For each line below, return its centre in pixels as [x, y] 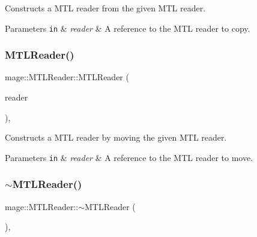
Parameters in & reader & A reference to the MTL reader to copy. [128, 28]
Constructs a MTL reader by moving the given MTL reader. [116, 137]
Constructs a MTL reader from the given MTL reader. [105, 8]
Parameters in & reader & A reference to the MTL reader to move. [129, 157]
